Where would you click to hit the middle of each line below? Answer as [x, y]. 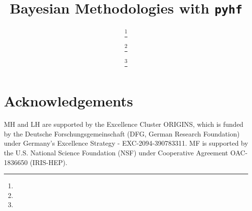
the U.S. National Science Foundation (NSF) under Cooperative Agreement [116, 152]
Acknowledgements [69, 101]
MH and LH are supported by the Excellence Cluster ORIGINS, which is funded [124, 124]
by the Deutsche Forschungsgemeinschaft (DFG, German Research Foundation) [122, 133]
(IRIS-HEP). [48, 162]
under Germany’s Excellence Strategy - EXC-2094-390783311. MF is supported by [126, 143]
